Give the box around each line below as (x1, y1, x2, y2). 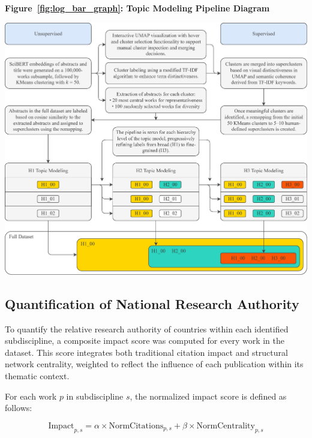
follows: (5, 401, 32, 414)
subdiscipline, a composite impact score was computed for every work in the (5, 334, 285, 347)
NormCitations (109, 421, 164, 430)
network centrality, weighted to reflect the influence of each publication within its (5, 358, 304, 370)
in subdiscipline (66, 389, 124, 402)
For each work (5, 389, 57, 402)
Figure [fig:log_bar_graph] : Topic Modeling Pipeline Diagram (5, 2, 270, 14)
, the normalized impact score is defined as (130, 389, 287, 402)
